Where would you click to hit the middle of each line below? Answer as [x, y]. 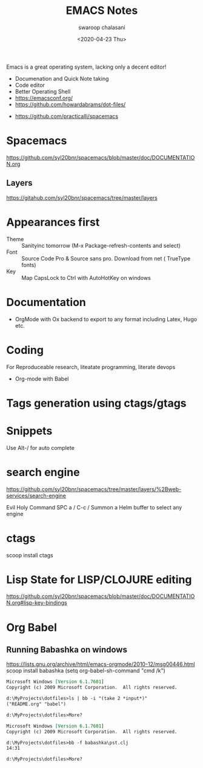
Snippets [29, 431]
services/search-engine [36, 495]
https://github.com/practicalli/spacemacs [67, 116]
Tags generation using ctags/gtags [96, 403]
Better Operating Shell [43, 91]
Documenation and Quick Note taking [62, 78]
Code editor [30, 85]
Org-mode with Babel [42, 379]
